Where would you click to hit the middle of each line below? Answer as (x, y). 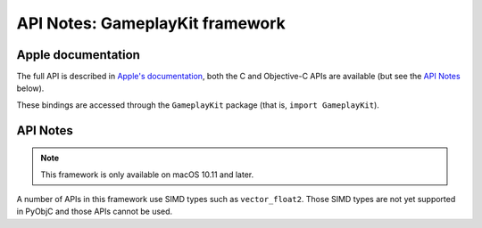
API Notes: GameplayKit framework (151, 23)
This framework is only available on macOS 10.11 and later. (147, 175)
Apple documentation (78, 55)
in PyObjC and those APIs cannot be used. (95, 212)
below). (30, 88)
